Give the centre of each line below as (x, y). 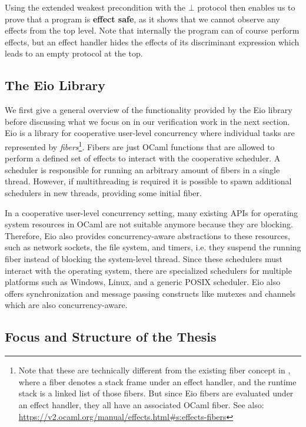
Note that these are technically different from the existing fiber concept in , (154, 370)
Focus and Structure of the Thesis (111, 337)
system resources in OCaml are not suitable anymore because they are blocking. (149, 224)
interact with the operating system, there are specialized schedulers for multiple (148, 270)
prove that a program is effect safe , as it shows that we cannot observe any (142, 19)
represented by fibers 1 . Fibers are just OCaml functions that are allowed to (140, 145)
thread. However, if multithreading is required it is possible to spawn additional (148, 181)
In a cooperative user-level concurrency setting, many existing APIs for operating (152, 212)
